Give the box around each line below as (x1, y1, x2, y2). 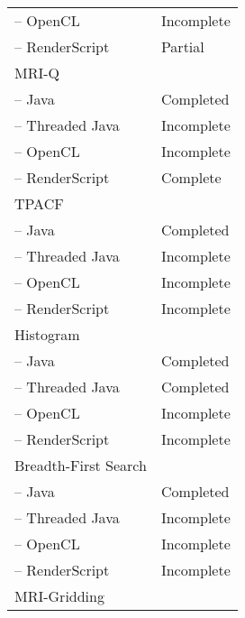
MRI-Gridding (14, 586, 104, 606)
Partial (160, 36, 204, 57)
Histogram (14, 324, 80, 345)
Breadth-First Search (14, 455, 147, 475)
